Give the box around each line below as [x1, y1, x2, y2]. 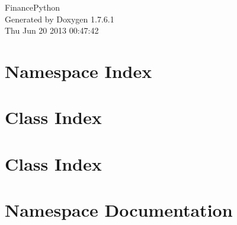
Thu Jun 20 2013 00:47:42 [5, 24, 99, 37]
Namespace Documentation [5, 198, 233, 222]
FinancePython [5, 1, 60, 13]
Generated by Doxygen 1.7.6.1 [5, 12, 114, 25]
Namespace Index [5, 58, 152, 83]
